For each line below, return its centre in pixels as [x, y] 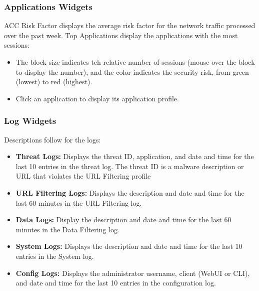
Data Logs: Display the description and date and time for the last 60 [123, 220]
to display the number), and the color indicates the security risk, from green [132, 71]
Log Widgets [30, 121]
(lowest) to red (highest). [54, 82]
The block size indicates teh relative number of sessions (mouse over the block [135, 62]
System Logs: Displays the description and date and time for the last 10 [129, 246]
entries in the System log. [55, 256]
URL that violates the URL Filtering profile [83, 176]
